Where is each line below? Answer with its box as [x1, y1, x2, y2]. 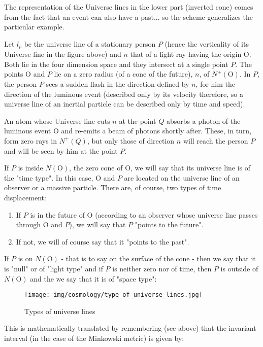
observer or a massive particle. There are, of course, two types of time [4, 182, 221, 193]
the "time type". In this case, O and [4, 172, 115, 183]
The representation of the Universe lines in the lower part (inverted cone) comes [4, 2, 253, 12]
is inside [18, 162, 43, 173]
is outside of [220, 263, 258, 273]
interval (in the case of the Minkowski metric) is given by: [4, 332, 184, 343]
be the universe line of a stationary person [24, 38, 156, 49]
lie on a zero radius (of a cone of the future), [54, 68, 193, 79]
